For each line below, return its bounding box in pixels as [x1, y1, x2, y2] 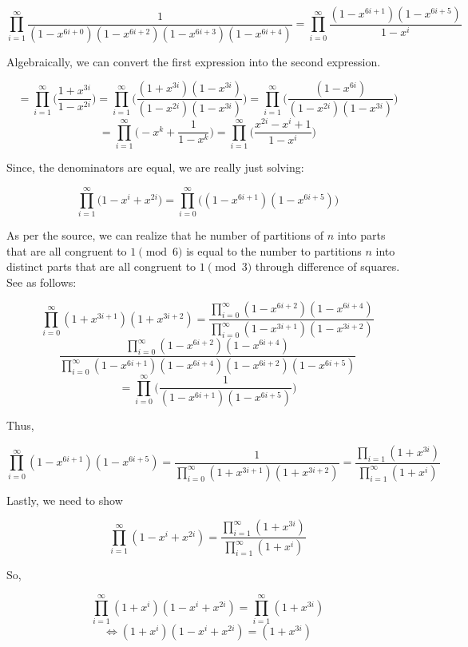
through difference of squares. [255, 258, 400, 275]
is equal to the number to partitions [186, 242, 362, 259]
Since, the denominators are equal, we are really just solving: [6, 159, 304, 176]
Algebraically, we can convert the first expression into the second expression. [6, 53, 381, 69]
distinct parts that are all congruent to [6, 258, 196, 275]
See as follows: [6, 273, 77, 290]
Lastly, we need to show [6, 491, 123, 508]
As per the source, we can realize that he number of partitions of [6, 226, 324, 243]
